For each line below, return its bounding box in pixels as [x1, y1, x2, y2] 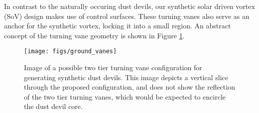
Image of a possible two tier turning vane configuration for [24, 62, 202, 73]
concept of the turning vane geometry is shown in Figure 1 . [4, 30, 185, 40]
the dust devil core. [24, 101, 83, 112]
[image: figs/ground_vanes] [24, 48, 117, 55]
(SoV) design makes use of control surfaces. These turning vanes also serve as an [4, 10, 250, 21]
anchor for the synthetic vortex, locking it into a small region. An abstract [4, 20, 231, 31]
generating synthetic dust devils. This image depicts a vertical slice [24, 72, 229, 82]
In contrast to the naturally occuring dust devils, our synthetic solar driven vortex [4, 1, 255, 11]
